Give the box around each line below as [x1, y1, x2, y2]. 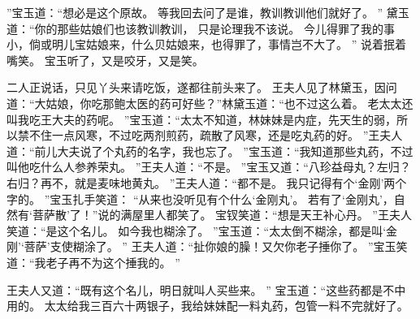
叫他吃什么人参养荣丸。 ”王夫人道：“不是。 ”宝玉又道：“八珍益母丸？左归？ [6, 158, 411, 175]
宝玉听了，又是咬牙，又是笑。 [44, 51, 204, 68]
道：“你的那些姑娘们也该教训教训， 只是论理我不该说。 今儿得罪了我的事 [6, 19, 395, 37]
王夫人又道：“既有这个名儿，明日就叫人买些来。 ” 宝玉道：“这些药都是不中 [6, 281, 406, 298]
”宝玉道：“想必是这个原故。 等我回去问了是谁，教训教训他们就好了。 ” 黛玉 [6, 4, 409, 20]
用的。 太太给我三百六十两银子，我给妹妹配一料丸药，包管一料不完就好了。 [6, 297, 409, 314]
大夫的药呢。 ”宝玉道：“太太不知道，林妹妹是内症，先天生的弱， [51, 110, 396, 127]
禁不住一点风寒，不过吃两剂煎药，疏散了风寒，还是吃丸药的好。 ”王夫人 [17, 127, 403, 144]
